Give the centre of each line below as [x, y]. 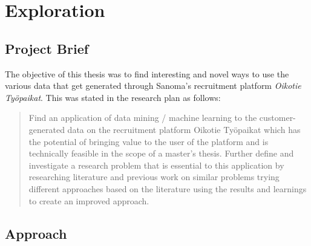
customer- [277, 118]
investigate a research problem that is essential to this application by [156, 165]
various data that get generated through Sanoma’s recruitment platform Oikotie [153, 86]
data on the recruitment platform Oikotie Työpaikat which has [184, 129]
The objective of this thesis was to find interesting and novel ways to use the [147, 73]
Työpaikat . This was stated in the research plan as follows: [113, 97]
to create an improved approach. [89, 200]
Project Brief [47, 48]
